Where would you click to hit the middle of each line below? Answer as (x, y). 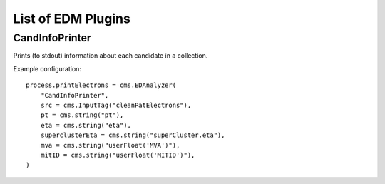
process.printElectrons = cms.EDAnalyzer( (101, 85)
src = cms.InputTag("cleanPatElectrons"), (116, 105)
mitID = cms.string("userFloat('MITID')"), (118, 155)
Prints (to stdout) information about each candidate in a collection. (111, 56)
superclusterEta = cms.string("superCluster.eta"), (133, 135)
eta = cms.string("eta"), (86, 125)
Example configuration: (47, 68)
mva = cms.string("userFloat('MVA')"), (110, 145)
